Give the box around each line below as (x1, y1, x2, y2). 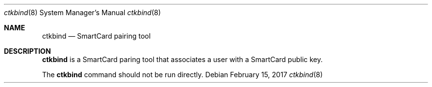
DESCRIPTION (4, 47, 51, 55)
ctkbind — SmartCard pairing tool (42, 32, 151, 40)
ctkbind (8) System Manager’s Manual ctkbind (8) (4, 8, 161, 17)
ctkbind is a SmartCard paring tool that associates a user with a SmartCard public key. (42, 55, 323, 64)
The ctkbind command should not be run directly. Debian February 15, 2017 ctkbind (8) (42, 70, 323, 79)
